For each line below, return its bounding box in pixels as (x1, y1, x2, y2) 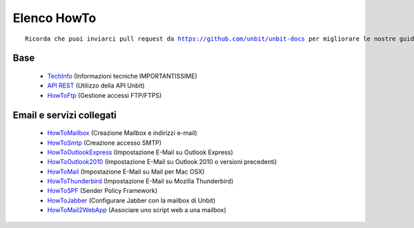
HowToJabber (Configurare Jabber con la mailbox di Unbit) (47, 196, 216, 205)
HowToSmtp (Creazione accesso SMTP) (47, 138, 162, 147)
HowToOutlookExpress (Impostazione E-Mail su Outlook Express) (47, 148, 234, 156)
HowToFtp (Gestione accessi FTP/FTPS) (47, 91, 162, 99)
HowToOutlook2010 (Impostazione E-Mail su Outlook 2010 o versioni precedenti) (47, 158, 277, 166)
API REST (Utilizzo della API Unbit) (47, 81, 145, 90)
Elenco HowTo (12, 10, 97, 25)
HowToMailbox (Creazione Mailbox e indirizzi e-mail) (47, 129, 198, 137)
